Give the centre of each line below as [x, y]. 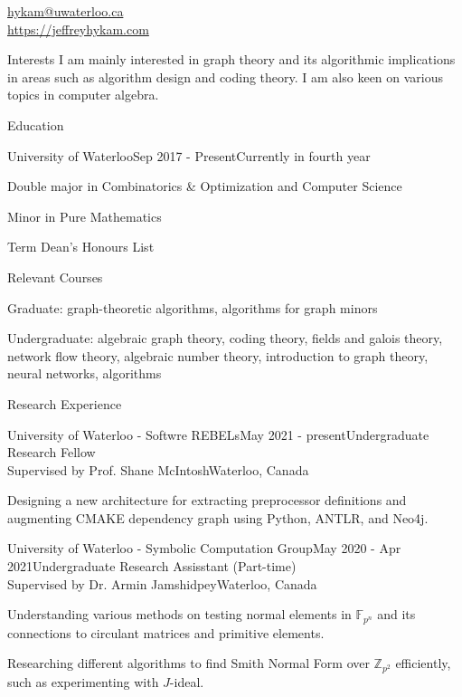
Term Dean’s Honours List [81, 247]
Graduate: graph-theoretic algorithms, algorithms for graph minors [193, 307]
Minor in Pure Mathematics [85, 216]
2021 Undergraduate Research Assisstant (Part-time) [152, 566]
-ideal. [187, 681]
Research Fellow [52, 452]
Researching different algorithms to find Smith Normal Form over [189, 663]
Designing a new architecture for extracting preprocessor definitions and [207, 500]
